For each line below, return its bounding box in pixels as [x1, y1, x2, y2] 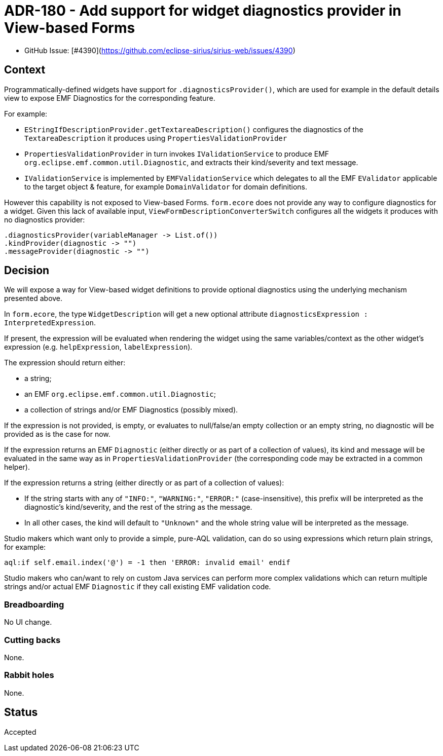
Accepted [4, 727, 36, 736]
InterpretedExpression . [4, 318, 96, 327]
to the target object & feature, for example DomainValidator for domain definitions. [24, 182, 308, 191]
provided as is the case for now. [4, 430, 110, 439]
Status [4, 706, 38, 719]
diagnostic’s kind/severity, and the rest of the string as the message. [24, 503, 252, 512]
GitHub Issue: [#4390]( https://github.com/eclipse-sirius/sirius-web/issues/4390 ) [24, 46, 296, 55]
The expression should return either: [4, 358, 126, 367]
